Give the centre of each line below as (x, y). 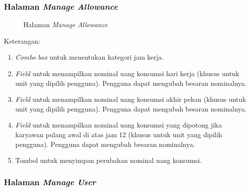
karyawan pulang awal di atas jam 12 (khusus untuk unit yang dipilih (119, 134)
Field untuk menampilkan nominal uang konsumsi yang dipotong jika (118, 125)
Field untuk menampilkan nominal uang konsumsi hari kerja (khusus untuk (127, 73)
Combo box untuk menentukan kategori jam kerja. (89, 57)
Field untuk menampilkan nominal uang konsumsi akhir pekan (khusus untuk (131, 99)
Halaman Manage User (50, 182)
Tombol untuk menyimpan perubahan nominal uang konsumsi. (109, 160)
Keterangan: (22, 40)
